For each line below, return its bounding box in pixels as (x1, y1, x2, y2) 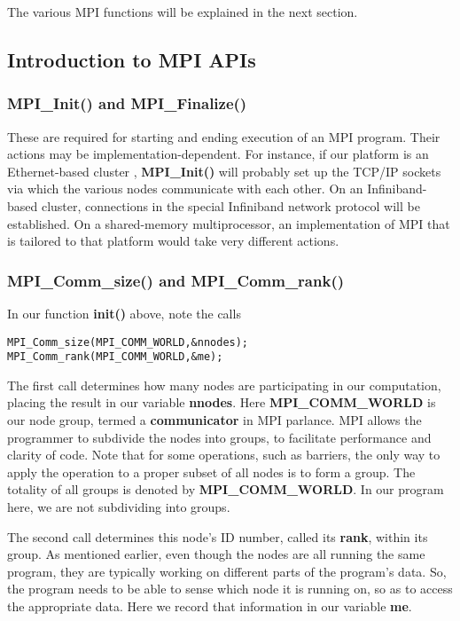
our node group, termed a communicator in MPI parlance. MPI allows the (7, 411, 422, 429)
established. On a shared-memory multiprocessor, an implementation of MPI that (7, 214, 450, 232)
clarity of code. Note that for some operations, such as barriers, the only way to (7, 445, 441, 464)
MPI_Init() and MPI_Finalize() (7, 92, 247, 114)
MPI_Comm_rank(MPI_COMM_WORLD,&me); (7, 350, 223, 364)
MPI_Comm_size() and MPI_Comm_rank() (7, 269, 345, 291)
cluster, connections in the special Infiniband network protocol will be (41, 196, 420, 215)
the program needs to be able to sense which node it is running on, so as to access (7, 579, 453, 598)
